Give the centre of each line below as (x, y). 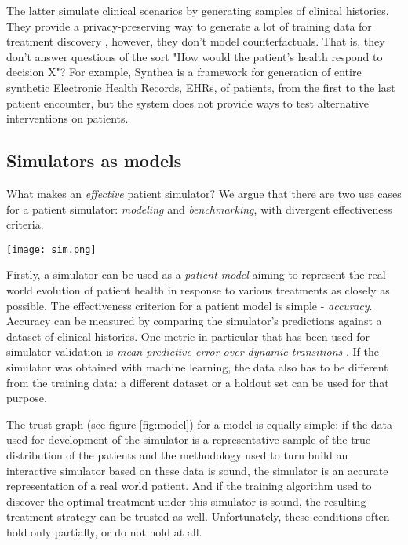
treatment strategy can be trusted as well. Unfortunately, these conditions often (198, 516)
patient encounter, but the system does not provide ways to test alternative (188, 102)
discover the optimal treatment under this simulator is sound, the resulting (186, 501)
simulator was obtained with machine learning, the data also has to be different (197, 366)
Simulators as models (94, 161)
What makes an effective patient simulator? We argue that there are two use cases (204, 193)
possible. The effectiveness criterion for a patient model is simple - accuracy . (189, 305)
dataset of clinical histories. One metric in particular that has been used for (188, 336)
